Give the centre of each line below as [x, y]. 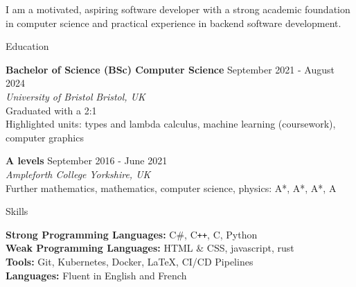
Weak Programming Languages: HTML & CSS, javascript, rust [150, 248]
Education [27, 46]
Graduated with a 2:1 [51, 110]
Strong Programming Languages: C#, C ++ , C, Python [132, 234]
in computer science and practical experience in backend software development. [173, 23]
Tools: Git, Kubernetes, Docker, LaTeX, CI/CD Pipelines [130, 261]
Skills [17, 211]
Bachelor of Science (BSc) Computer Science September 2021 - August [170, 69]
